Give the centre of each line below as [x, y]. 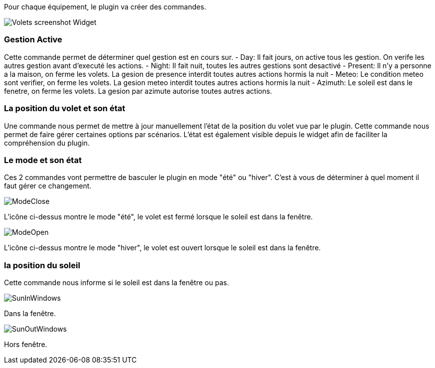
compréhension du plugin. [47, 143]
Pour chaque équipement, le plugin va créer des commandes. [105, 7]
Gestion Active [33, 40]
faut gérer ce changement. [48, 186]
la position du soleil [42, 265]
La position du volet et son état [65, 108]
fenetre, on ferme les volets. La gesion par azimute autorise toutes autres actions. [138, 91]
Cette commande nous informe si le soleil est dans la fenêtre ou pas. [117, 282]
